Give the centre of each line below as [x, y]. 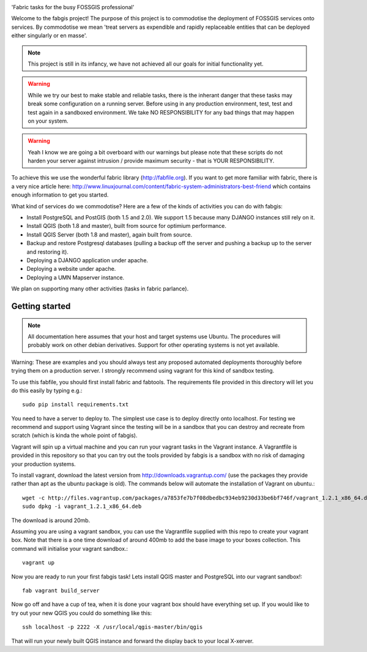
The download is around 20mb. [51, 520]
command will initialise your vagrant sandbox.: [70, 548]
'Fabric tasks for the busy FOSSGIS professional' [73, 7]
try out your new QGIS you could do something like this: [82, 613]
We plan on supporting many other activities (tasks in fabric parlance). [100, 289]
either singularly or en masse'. [49, 36]
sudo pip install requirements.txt [76, 405]
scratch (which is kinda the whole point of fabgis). [74, 436]
